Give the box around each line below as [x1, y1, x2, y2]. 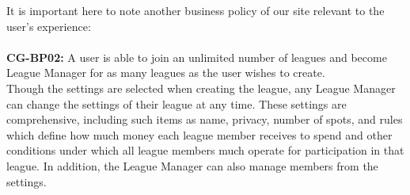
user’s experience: [6, 17, 91, 34]
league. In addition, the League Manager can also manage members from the [6, 157, 378, 174]
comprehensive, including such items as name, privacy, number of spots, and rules [6, 111, 403, 128]
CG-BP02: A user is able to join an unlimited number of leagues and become [6, 48, 387, 65]
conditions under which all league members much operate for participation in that [6, 142, 404, 159]
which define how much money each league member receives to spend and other [6, 126, 393, 143]
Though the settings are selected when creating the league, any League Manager [6, 79, 396, 96]
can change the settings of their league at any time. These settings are [6, 95, 347, 112]
